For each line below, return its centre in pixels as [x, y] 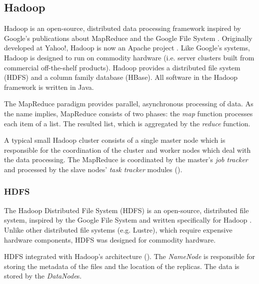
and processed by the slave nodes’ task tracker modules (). [93, 169]
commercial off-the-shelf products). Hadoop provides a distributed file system [122, 67]
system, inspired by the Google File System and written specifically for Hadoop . [128, 220]
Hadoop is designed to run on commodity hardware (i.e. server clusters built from [129, 57]
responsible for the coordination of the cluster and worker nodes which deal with [127, 149]
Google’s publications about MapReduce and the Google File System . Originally [128, 38]
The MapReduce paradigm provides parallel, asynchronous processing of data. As [129, 104]
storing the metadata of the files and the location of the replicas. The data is [122, 266]
